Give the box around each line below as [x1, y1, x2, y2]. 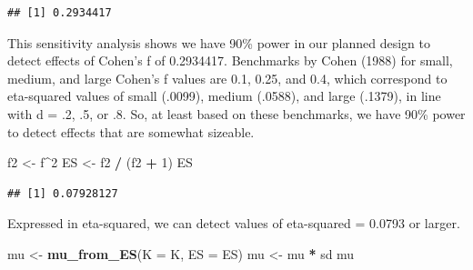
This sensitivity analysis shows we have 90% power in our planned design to [7, 33, 430, 52]
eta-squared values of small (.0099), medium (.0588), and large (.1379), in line [7, 86, 441, 105]
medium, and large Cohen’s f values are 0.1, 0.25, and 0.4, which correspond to [7, 68, 448, 87]
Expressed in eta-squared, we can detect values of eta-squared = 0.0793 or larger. [7, 214, 460, 233]
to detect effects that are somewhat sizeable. [7, 122, 255, 141]
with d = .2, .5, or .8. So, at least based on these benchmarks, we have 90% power [7, 104, 466, 123]
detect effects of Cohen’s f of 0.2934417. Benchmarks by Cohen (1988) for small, [7, 51, 453, 70]
